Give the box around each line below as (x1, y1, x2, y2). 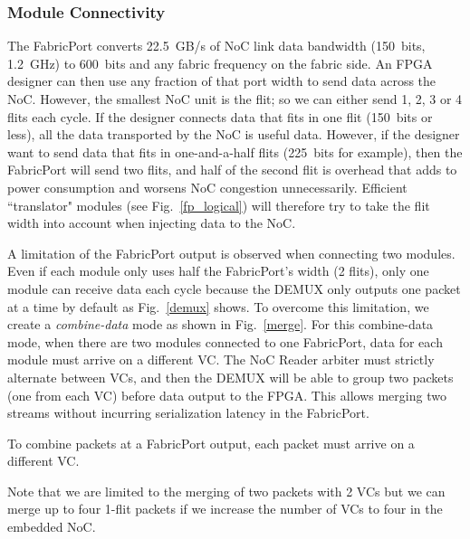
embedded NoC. (7, 517, 96, 536)
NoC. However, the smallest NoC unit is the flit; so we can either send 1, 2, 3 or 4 (7, 90, 463, 108)
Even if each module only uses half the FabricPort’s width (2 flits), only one (7, 261, 429, 280)
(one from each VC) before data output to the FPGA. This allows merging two (7, 385, 446, 404)
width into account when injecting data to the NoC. (7, 213, 296, 232)
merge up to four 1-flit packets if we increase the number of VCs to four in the (7, 499, 443, 518)
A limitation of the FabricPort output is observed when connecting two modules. (7, 243, 456, 262)
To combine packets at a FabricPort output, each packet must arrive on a (7, 433, 415, 452)
